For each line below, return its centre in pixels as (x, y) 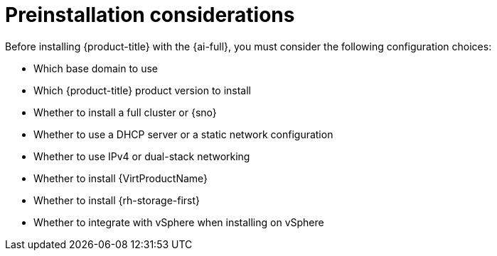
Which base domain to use (96, 68)
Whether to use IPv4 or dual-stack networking (142, 156)
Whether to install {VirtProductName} (121, 178)
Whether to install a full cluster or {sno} (125, 112)
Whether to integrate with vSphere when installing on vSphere (179, 222)
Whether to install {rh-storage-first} (117, 200)
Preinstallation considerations (150, 15)
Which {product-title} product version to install (142, 90)
